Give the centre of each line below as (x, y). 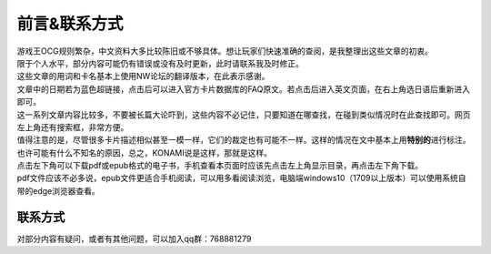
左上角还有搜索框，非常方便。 (73, 127)
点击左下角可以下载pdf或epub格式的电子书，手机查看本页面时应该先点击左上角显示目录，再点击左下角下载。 (220, 166)
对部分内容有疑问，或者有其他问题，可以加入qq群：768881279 (134, 239)
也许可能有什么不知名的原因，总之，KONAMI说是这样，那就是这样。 (145, 152)
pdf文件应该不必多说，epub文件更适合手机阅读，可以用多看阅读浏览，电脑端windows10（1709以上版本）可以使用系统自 (242, 178)
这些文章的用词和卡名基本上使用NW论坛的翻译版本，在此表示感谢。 (143, 76)
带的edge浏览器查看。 (58, 190)
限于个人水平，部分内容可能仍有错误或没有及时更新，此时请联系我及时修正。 (160, 63)
